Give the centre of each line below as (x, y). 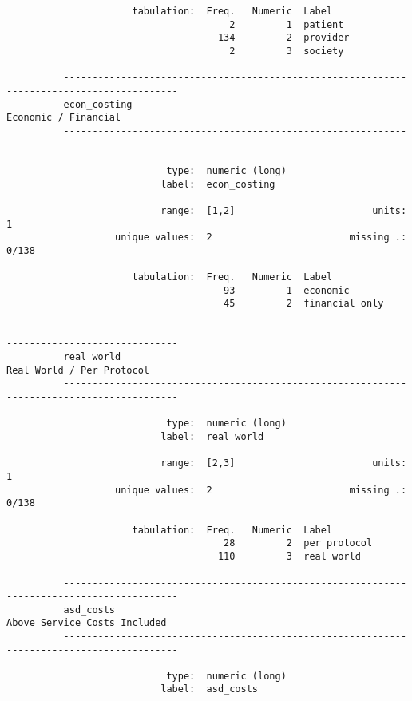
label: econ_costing (218, 184)
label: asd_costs (209, 689)
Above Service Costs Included (87, 623)
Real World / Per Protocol (78, 370)
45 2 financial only (304, 304)
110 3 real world (289, 556)
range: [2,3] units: (284, 463)
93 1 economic (287, 290)
